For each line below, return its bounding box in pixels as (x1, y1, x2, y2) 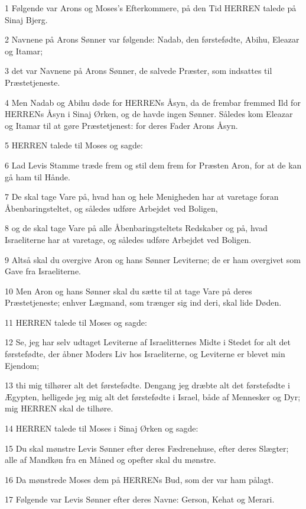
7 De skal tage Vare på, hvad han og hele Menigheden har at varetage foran (5, 190, 279, 203)
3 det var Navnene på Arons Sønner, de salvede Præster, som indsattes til (5, 64, 272, 77)
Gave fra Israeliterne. (5, 265, 82, 277)
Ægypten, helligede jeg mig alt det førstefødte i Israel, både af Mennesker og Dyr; (5, 390, 301, 403)
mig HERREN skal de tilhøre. (5, 402, 113, 414)
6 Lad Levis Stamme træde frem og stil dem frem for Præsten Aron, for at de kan (5, 158, 302, 171)
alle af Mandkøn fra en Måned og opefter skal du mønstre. (5, 453, 216, 466)
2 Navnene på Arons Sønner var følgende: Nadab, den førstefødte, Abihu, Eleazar (5, 33, 300, 46)
